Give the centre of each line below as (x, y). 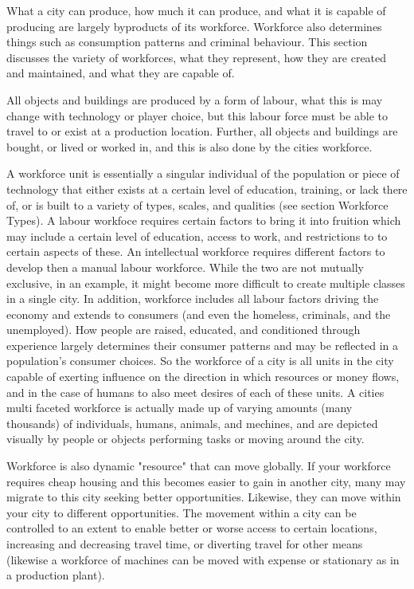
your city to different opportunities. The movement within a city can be (182, 512)
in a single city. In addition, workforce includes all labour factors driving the (193, 298)
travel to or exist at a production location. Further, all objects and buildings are (202, 131)
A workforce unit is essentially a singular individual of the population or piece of (203, 173)
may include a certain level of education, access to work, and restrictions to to (197, 236)
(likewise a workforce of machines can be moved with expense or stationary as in (203, 559)
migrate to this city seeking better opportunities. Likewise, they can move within (204, 497)
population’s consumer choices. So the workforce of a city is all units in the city (200, 361)
